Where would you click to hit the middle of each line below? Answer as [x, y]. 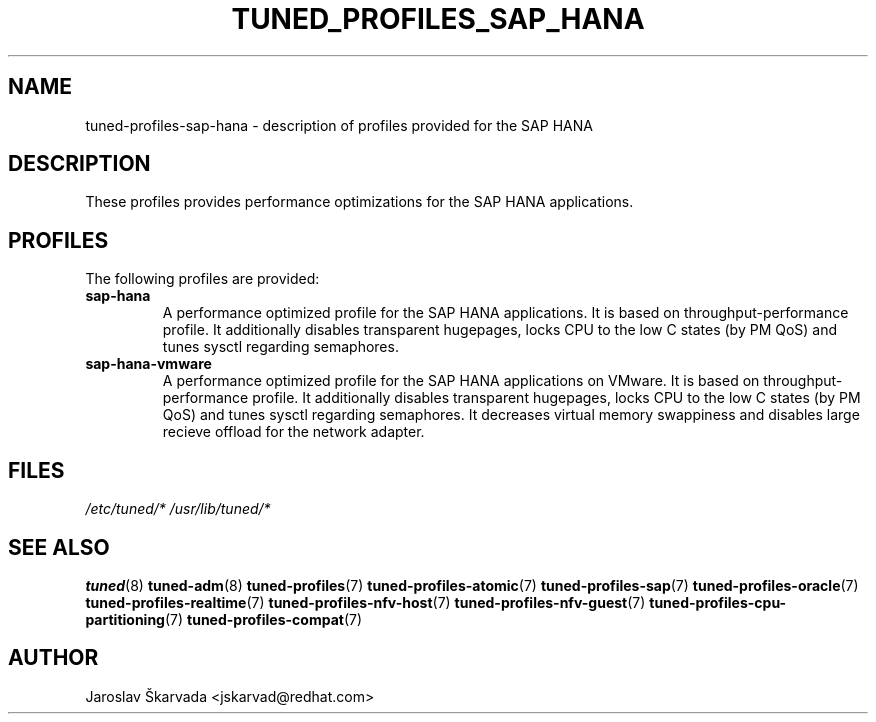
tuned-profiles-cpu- [718, 602]
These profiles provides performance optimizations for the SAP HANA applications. [359, 202]
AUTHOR [53, 658]
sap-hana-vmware [148, 364]
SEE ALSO [59, 547]
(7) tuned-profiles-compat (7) [263, 619]
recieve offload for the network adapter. [293, 432]
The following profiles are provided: [202, 279]
